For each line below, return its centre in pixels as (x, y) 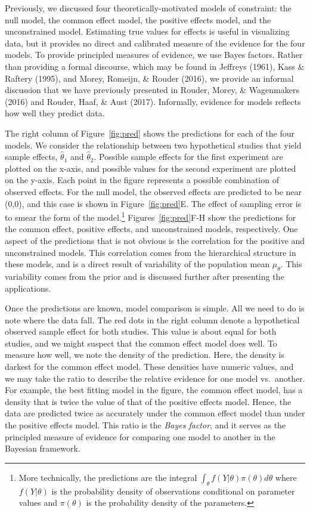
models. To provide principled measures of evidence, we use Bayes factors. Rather (154, 55)
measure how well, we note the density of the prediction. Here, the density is (145, 355)
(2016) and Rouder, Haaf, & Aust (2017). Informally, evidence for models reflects (153, 101)
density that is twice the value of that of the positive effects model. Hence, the (148, 401)
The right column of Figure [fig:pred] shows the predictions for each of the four (150, 133)
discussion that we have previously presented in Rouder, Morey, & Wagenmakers (152, 90)
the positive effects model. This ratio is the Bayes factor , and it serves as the (145, 425)
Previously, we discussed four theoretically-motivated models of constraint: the (148, 8)
